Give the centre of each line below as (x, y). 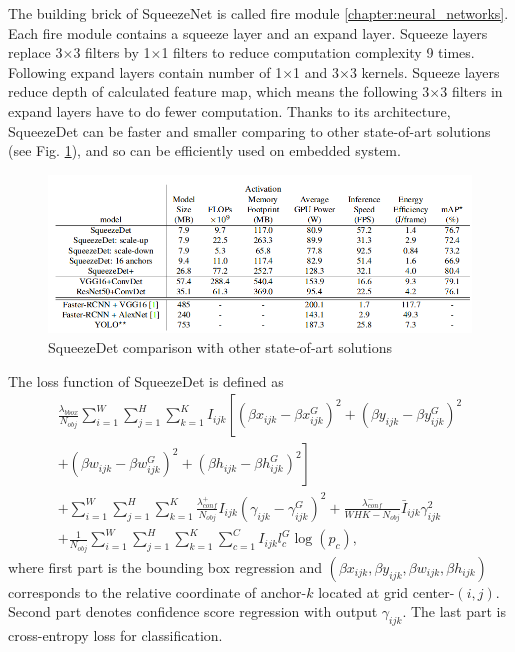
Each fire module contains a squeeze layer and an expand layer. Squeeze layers (248, 32)
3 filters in (471, 91)
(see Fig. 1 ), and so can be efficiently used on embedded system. (204, 150)
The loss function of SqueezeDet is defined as (146, 380)
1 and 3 (316, 71)
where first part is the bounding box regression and (165, 566)
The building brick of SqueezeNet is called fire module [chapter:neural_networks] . (258, 13)
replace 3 (35, 52)
